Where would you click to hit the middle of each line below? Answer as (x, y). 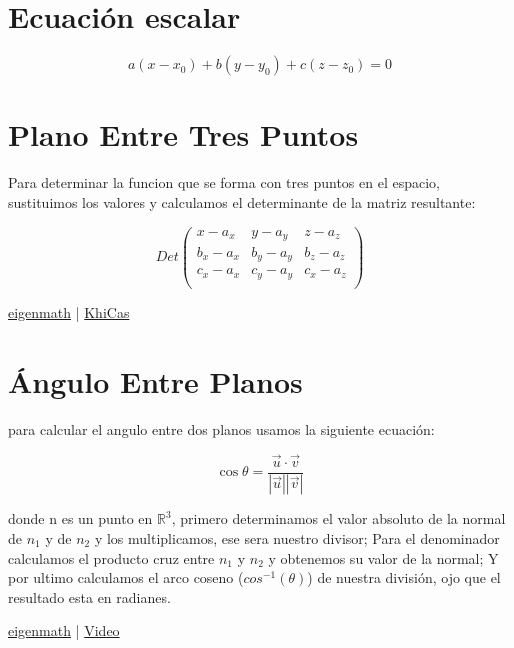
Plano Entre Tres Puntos (183, 134)
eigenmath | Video (64, 630)
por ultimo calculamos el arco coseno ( (126, 577)
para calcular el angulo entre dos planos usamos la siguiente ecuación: (221, 428)
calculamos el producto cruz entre (111, 557)
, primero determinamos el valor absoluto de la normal (338, 518)
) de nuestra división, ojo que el (404, 577)
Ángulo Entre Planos (155, 380)
